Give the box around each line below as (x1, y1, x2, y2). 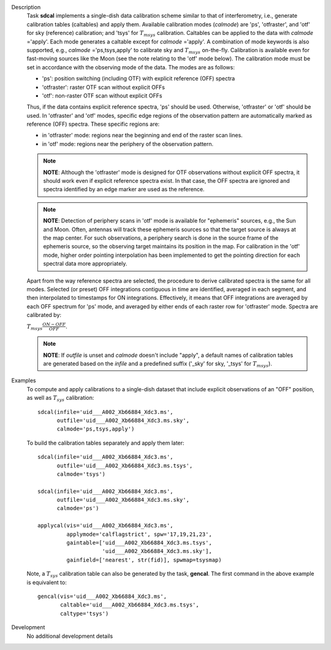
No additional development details (26, 632, 113, 640)
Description (11, 4, 41, 10)
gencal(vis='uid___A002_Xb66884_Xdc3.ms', (37, 592, 167, 600)
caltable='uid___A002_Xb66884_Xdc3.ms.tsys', (60, 602, 199, 608)
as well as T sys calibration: (26, 394, 94, 403)
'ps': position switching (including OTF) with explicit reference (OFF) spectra (42, 75, 235, 82)
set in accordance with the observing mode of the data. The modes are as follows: (26, 63, 235, 71)
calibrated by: (26, 312, 61, 319)
